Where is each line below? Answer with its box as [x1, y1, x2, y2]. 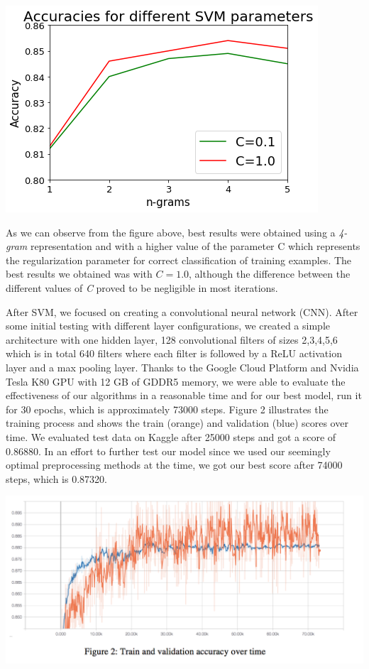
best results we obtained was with [6, 266, 153, 281]
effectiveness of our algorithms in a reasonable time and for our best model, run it [6, 388, 362, 403]
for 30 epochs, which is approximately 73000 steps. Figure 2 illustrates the [6, 401, 329, 416]
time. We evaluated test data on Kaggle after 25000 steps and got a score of [6, 429, 336, 444]
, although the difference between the [189, 266, 351, 281]
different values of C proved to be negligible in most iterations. [6, 280, 278, 295]
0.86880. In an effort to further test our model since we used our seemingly [6, 443, 331, 458]
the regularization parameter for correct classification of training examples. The [6, 252, 352, 267]
